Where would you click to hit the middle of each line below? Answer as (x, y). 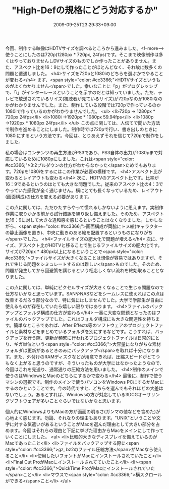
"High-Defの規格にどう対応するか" (85, 10)
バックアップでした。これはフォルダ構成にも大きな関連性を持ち (89, 319)
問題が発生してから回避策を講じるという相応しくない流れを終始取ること (80, 270)
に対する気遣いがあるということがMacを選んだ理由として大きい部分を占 (85, 424)
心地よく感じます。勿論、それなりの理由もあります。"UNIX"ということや (81, 418)
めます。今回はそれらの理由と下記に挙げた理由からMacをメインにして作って (84, 430)
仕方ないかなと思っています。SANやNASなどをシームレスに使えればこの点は (85, 293)
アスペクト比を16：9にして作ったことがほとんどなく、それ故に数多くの (88, 67)
